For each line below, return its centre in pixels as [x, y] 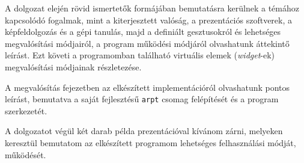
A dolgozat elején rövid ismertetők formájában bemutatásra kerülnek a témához [152, 8]
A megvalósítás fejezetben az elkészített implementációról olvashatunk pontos [147, 87]
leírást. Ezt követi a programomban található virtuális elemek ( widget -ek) [140, 55]
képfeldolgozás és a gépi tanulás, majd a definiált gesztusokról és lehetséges [143, 32]
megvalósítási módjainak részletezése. [73, 66]
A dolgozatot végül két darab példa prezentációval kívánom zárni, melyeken [144, 131]
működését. [26, 154]
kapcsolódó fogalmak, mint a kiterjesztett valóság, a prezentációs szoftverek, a [149, 20]
